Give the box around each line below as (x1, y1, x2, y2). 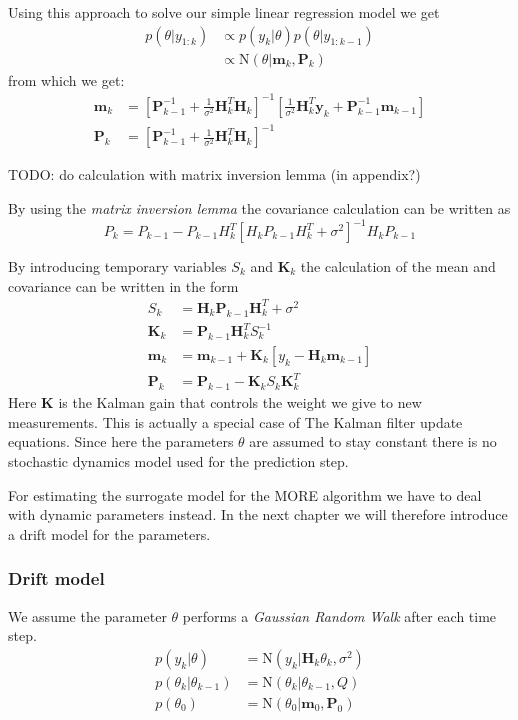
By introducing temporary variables (8, 256, 227, 276)
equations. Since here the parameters (8, 431, 234, 452)
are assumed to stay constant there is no (249, 431, 497, 452)
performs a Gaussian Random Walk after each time (182, 605, 497, 626)
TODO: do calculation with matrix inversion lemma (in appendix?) (8, 164, 421, 185)
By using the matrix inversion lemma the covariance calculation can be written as (8, 197, 511, 218)
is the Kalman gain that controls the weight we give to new (58, 392, 422, 413)
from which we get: (8, 69, 125, 90)
